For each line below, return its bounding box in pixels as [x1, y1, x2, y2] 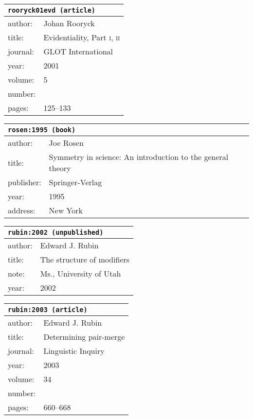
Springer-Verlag [49, 176, 102, 188]
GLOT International [43, 46, 113, 57]
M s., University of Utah [40, 268, 121, 279]
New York [49, 205, 83, 216]
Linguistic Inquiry [43, 345, 105, 356]
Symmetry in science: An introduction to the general [49, 151, 229, 162]
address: [8, 205, 36, 216]
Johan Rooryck [43, 17, 95, 29]
